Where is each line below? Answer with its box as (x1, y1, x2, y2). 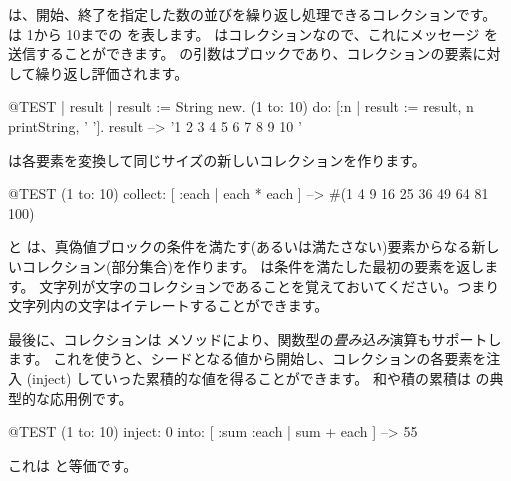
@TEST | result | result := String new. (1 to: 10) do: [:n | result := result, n (8, 96, 474, 117)
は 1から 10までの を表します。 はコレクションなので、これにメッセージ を (8, 23, 499, 44)
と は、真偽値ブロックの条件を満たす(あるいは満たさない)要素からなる (8, 236, 472, 257)
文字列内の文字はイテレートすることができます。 (8, 295, 329, 316)
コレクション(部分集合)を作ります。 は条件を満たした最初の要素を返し (21, 255, 485, 276)
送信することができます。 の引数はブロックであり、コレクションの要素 (8, 43, 473, 64)
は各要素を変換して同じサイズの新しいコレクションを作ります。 (8, 149, 426, 170)
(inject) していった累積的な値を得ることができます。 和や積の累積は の (26, 367, 490, 388)
